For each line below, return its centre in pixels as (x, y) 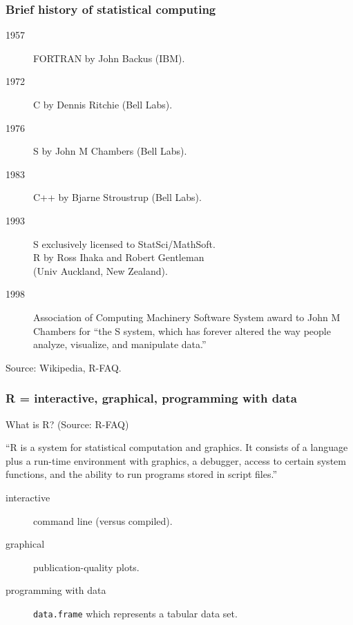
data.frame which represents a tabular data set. (135, 613)
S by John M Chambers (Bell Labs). (110, 151)
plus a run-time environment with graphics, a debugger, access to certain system (176, 460)
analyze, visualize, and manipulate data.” (120, 344)
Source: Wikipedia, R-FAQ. (64, 367)
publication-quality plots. (86, 567)
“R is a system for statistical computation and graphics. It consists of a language (177, 447)
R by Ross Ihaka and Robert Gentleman (119, 257)
